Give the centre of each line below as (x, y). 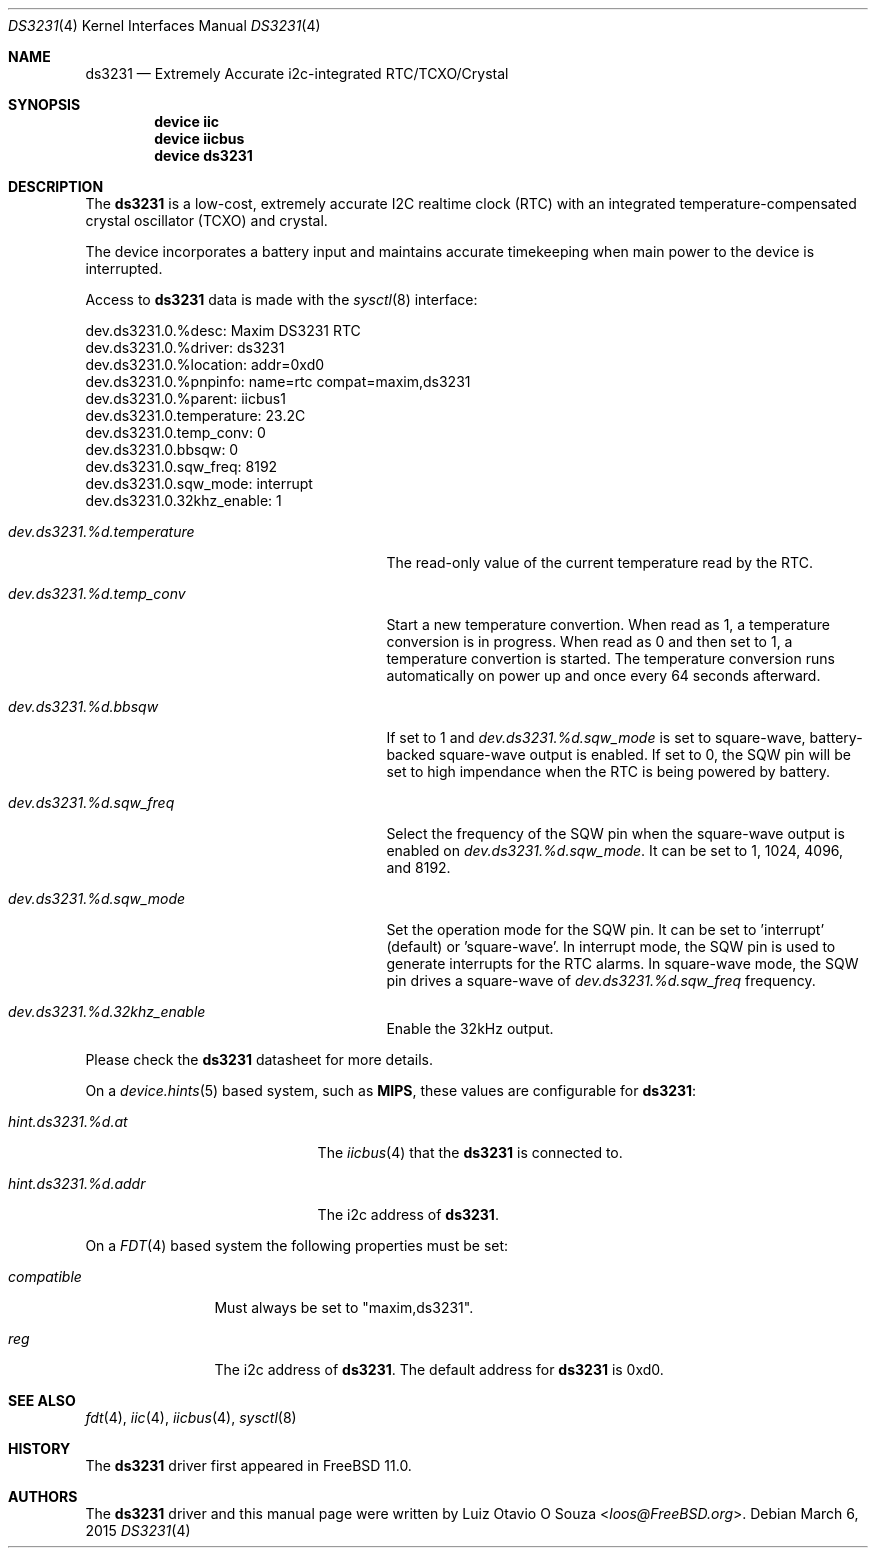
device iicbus (199, 138)
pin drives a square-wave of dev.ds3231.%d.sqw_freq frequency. (601, 980)
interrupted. (124, 268)
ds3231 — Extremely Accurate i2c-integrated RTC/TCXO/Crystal (297, 73)
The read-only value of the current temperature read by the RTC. (599, 562)
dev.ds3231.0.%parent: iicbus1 (185, 398)
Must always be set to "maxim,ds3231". (344, 1307)
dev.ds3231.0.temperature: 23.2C (195, 415)
